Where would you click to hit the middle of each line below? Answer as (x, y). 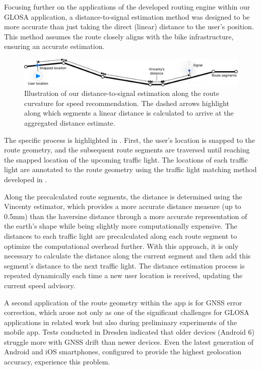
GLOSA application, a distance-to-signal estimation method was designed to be (127, 16)
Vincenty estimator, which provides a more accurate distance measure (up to (123, 206)
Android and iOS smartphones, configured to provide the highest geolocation (123, 352)
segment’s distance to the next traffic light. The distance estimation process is (124, 265)
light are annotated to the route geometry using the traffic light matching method (130, 169)
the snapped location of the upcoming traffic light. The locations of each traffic (126, 159)
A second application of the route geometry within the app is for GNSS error (123, 302)
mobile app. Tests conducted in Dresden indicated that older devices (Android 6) (129, 332)
